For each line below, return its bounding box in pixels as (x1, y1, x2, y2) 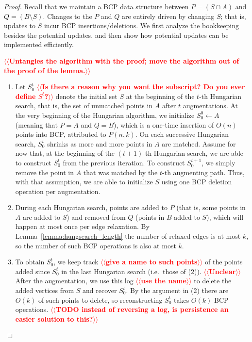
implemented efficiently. (4, 39, 74, 49)
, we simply (202, 157, 235, 167)
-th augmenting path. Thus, (162, 167, 245, 177)
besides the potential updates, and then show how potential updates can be (4, 30, 229, 40)
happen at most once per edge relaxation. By (15, 221, 150, 231)
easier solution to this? (15, 313, 93, 324)
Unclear (209, 266, 236, 276)
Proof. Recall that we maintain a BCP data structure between (4, 1, 189, 11)
